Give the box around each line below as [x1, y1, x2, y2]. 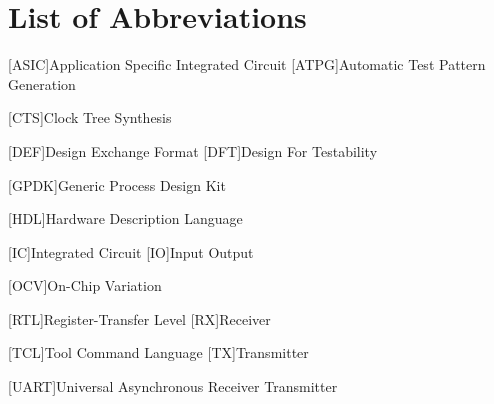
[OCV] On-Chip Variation [8, 275, 162, 296]
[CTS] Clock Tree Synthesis [8, 107, 172, 128]
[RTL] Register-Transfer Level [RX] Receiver [8, 308, 271, 329]
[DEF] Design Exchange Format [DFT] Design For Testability [8, 140, 378, 161]
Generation [8, 73, 76, 94]
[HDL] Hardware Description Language [8, 208, 243, 229]
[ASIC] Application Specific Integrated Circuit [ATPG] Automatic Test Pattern [8, 54, 486, 75]
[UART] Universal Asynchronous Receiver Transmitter [8, 376, 338, 397]
